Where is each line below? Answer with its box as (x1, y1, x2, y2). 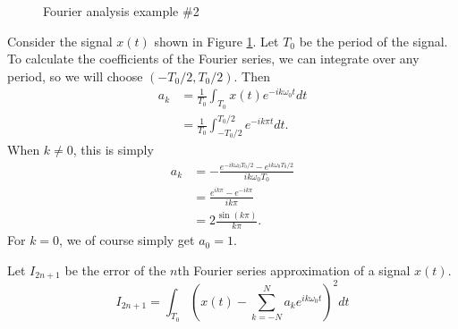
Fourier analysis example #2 (43, 2, 199, 20)
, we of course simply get (59, 231, 195, 249)
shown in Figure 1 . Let (154, 31, 279, 50)
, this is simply (72, 140, 154, 159)
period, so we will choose (7, 66, 143, 85)
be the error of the (64, 260, 166, 279)
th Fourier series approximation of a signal (177, 260, 411, 279)
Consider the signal (7, 31, 113, 50)
